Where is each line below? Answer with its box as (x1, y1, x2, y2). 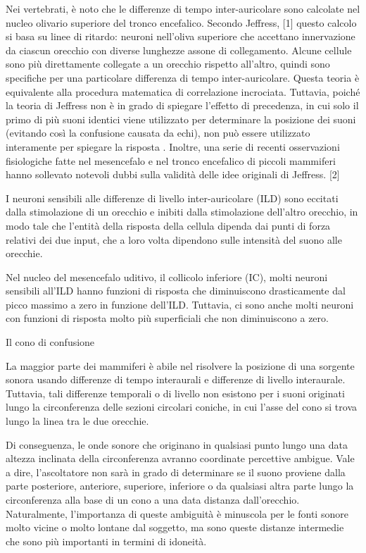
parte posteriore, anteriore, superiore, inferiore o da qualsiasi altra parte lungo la (6, 478, 354, 493)
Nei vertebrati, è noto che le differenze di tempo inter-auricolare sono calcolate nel (6, 1, 360, 15)
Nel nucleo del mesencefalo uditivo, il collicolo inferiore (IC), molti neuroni (6, 269, 328, 284)
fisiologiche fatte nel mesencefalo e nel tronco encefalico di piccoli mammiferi (6, 153, 336, 168)
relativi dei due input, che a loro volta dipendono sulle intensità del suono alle (6, 232, 342, 247)
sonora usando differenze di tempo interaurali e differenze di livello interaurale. (6, 372, 346, 387)
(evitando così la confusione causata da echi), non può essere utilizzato (6, 125, 310, 140)
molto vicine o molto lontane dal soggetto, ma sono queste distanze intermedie (6, 520, 344, 535)
